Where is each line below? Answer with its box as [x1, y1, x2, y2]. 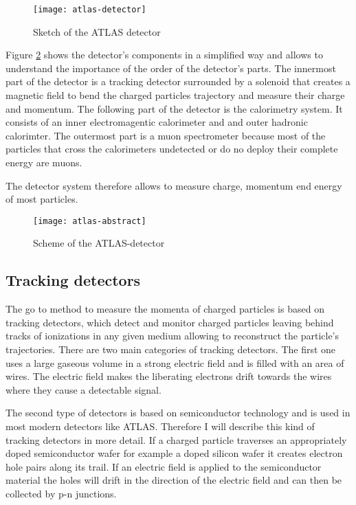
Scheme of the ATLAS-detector [33, 236, 165, 250]
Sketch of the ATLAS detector [33, 24, 161, 38]
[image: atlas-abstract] [33, 216, 146, 226]
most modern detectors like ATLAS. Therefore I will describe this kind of [5, 418, 315, 433]
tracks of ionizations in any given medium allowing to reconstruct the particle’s [5, 328, 340, 343]
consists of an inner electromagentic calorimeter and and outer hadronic [5, 115, 308, 129]
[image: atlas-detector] [33, 5, 146, 14]
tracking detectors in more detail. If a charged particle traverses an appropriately [5, 432, 347, 447]
